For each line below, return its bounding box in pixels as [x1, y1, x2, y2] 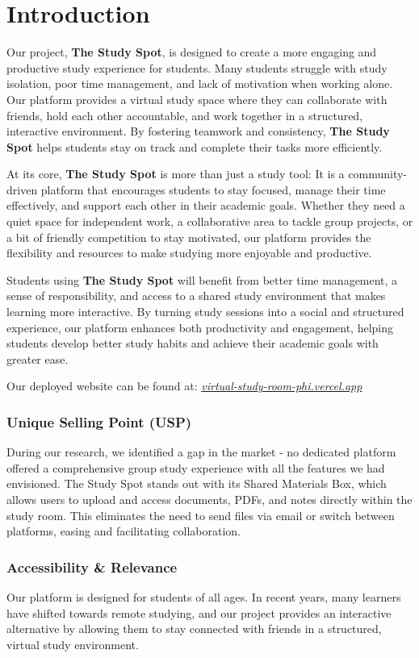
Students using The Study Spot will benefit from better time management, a [6, 271, 398, 288]
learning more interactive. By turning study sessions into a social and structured [6, 303, 404, 320]
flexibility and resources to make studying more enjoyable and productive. [6, 244, 372, 261]
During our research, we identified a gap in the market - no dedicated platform [6, 444, 396, 460]
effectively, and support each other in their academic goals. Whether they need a [6, 197, 405, 214]
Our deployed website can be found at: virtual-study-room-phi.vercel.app [6, 377, 362, 394]
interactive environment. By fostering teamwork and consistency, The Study [6, 123, 390, 140]
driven [6, 181, 38, 198]
